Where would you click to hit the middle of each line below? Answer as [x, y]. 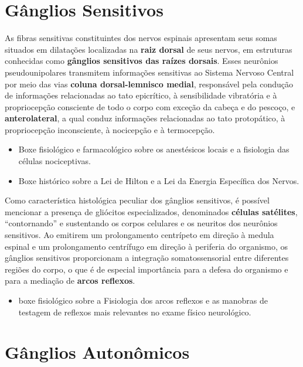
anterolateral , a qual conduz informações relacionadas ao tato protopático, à [145, 118]
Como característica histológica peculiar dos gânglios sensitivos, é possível [137, 200]
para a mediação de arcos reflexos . [70, 281]
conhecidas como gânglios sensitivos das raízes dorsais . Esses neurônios [142, 61]
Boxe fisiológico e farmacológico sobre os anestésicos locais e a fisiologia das [154, 149]
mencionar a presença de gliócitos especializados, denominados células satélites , [151, 211]
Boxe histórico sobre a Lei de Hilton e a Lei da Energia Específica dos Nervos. [159, 180]
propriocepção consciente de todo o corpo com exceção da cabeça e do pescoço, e [150, 106]
